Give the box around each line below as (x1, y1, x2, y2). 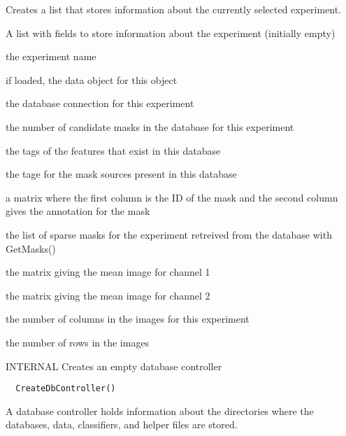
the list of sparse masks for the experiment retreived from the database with (6, 227, 332, 241)
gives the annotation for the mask (6, 204, 150, 218)
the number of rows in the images (6, 335, 150, 349)
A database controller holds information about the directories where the (6, 403, 314, 418)
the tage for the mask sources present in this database (6, 167, 237, 181)
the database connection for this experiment (6, 96, 194, 111)
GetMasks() (6, 241, 56, 255)
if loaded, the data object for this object (6, 72, 178, 87)
